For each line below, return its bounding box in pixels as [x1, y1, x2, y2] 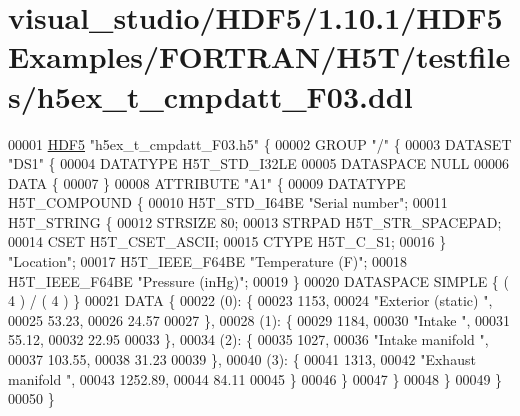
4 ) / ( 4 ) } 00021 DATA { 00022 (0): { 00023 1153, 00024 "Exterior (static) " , [8, 290, 493, 311]
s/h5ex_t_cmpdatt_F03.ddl [8, 75, 413, 116]
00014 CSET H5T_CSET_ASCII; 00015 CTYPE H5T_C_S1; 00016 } [8, 231, 447, 252]
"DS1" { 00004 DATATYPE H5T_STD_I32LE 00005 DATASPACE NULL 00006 [8, 153, 509, 174]
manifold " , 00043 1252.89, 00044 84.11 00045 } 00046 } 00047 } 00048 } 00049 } [8, 368, 503, 389]
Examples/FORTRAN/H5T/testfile [8, 36, 511, 77]
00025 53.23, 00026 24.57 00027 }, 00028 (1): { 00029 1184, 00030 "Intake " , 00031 [8, 309, 510, 330]
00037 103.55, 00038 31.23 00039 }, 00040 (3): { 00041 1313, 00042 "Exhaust [8, 349, 476, 370]
